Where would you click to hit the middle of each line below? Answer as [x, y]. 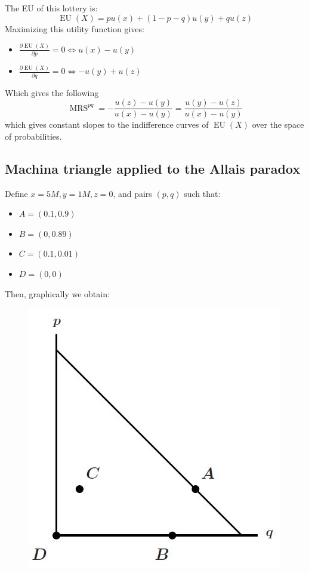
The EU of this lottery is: [51, 8]
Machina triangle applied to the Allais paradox [153, 168]
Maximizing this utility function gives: [75, 28]
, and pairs [132, 193]
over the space [278, 124]
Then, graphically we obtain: [57, 293]
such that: [202, 193]
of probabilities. [33, 136]
